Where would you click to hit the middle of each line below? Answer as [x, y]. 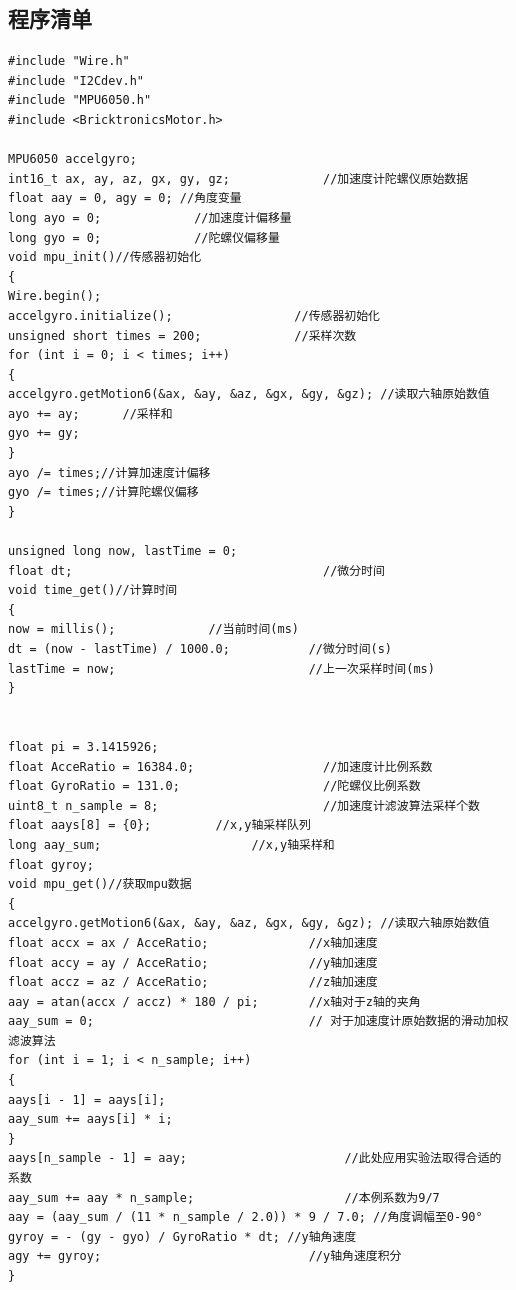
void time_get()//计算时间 [93, 590]
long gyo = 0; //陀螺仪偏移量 [144, 237]
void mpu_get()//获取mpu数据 [100, 884]
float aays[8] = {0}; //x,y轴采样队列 [159, 825]
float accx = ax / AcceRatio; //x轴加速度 [193, 942]
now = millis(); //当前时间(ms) [153, 629]
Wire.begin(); [55, 296]
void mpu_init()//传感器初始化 [105, 257]
